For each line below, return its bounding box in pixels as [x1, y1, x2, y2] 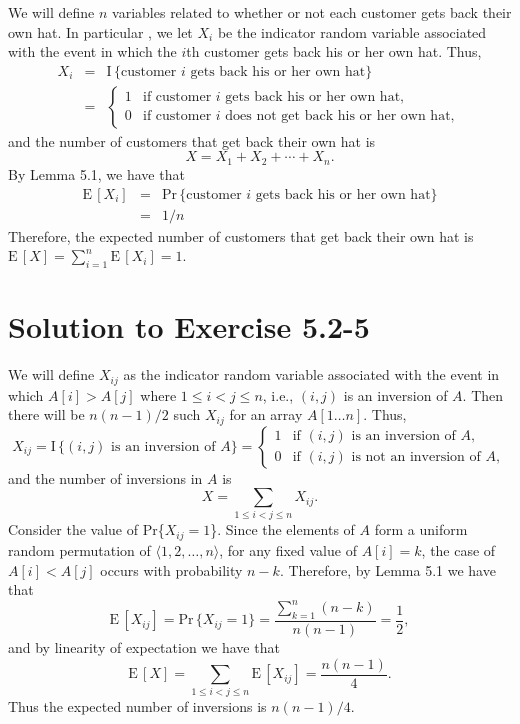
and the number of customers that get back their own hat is [8, 130, 376, 151]
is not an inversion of [351, 450, 481, 465]
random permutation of [8, 539, 151, 560]
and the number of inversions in [8, 467, 203, 488]
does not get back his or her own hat [225, 109, 451, 124]
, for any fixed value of [219, 539, 357, 560]
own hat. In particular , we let [8, 21, 193, 42]
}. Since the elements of [210, 519, 355, 540]
